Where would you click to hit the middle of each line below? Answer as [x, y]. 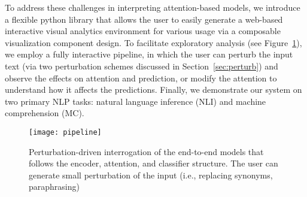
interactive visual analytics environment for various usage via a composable [143, 31]
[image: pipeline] [65, 132]
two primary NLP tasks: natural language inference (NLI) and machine [136, 101]
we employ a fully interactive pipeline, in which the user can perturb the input [149, 54]
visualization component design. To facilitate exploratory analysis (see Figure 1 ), [153, 42]
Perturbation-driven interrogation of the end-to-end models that [146, 151]
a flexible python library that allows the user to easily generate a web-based [144, 19]
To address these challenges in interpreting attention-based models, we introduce [153, 7]
